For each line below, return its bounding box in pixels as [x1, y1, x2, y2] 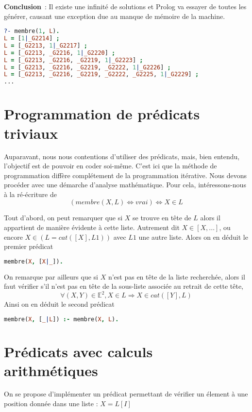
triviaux [4, 123, 58, 143]
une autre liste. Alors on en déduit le [138, 231, 248, 242]
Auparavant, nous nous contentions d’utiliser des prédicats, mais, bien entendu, [4, 151, 240, 161]
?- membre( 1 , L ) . [4, 28, 60, 35]
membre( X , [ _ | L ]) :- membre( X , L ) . [4, 316, 119, 323]
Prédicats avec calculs [4, 342, 153, 362]
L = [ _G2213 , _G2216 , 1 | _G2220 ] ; [4, 49, 116, 56]
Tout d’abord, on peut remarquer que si [4, 213, 123, 223]
